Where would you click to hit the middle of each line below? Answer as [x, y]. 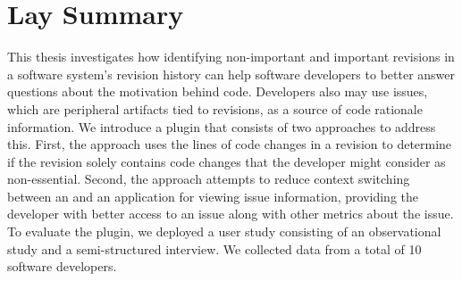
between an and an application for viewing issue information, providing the [213, 196]
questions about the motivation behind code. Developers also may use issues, [218, 91]
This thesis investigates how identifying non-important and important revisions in [231, 57]
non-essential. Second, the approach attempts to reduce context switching [209, 179]
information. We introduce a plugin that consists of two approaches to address [222, 126]
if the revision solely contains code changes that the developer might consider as [227, 161]
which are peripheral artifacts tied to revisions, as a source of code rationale [215, 108]
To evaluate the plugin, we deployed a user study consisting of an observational [224, 231]
